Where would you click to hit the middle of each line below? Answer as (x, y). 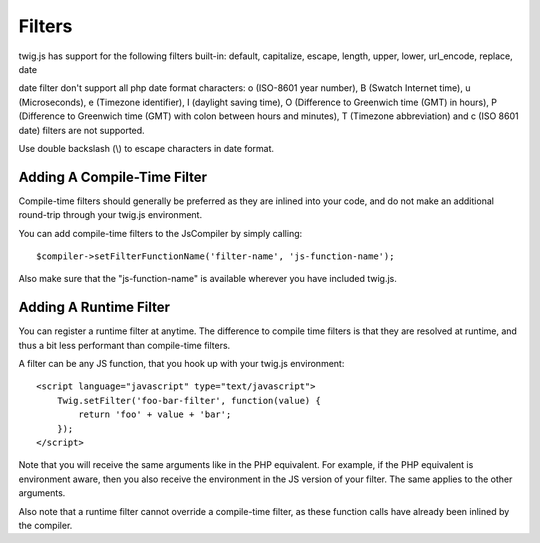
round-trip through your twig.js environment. (110, 215)
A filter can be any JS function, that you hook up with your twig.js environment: (181, 364)
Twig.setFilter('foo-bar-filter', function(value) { (189, 400)
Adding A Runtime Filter (94, 307)
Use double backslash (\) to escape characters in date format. (146, 148)
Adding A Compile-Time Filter (113, 176)
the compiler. (45, 525)
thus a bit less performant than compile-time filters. (124, 345)
